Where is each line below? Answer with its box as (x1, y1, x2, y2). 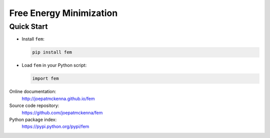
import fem (32, 75, 59, 81)
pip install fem (32, 49, 72, 55)
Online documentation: (9, 88, 56, 94)
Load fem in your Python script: (21, 62, 87, 68)
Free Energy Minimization (9, 7, 118, 18)
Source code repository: (9, 102, 59, 108)
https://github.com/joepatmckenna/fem (21, 109, 103, 115)
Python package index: (9, 116, 57, 122)
